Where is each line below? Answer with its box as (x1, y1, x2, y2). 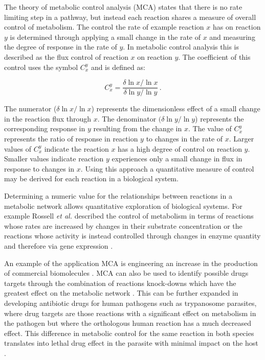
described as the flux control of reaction (4, 51, 128, 62)
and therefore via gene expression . (4, 240, 113, 251)
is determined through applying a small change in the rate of (10, 31, 201, 42)
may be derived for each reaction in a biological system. (4, 173, 179, 184)
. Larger (229, 133, 254, 143)
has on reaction (213, 21, 261, 32)
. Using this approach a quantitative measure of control (80, 163, 254, 174)
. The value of (188, 123, 232, 134)
